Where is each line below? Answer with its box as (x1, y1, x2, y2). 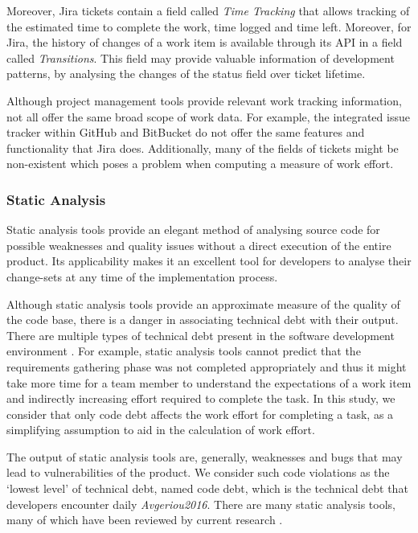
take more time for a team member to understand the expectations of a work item (6, 374, 412, 391)
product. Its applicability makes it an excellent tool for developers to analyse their (6, 252, 412, 269)
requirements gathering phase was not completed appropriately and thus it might (6, 358, 407, 375)
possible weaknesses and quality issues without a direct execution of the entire (6, 236, 391, 253)
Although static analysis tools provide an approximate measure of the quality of (6, 295, 400, 312)
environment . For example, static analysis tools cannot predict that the (6, 342, 361, 359)
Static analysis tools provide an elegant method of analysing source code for (6, 221, 380, 238)
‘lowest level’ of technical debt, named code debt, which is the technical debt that (6, 480, 408, 497)
